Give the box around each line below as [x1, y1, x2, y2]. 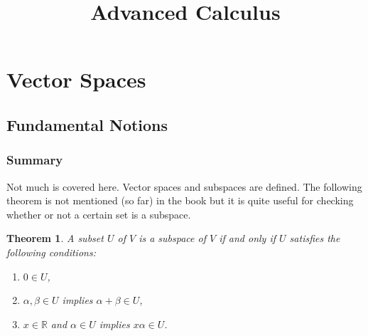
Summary [6, 151, 63, 169]
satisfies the [289, 231, 340, 246]
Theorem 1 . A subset [6, 231, 104, 246]
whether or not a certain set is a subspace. [6, 206, 191, 221]
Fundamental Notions [6, 113, 168, 135]
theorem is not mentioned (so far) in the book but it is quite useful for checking [6, 193, 354, 208]
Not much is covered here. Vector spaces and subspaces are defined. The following [6, 179, 362, 194]
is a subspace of [139, 231, 206, 246]
